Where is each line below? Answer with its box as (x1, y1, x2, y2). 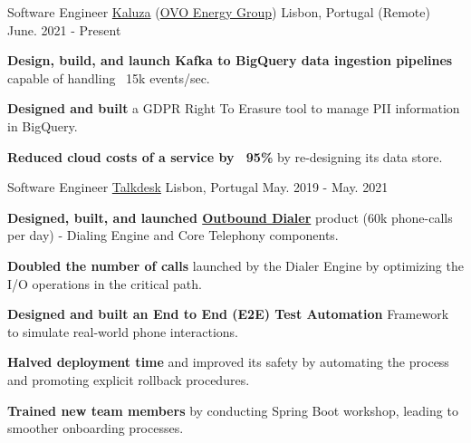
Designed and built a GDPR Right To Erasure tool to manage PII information (7, 99, 460, 118)
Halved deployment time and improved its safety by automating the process (7, 352, 449, 371)
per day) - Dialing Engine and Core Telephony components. (7, 226, 339, 245)
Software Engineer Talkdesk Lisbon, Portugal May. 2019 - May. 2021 (7, 178, 389, 197)
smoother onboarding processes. (7, 419, 184, 438)
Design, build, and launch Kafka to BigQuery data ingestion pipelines (7, 51, 453, 70)
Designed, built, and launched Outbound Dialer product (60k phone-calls (7, 207, 453, 226)
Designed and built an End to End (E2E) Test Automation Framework (7, 304, 449, 323)
